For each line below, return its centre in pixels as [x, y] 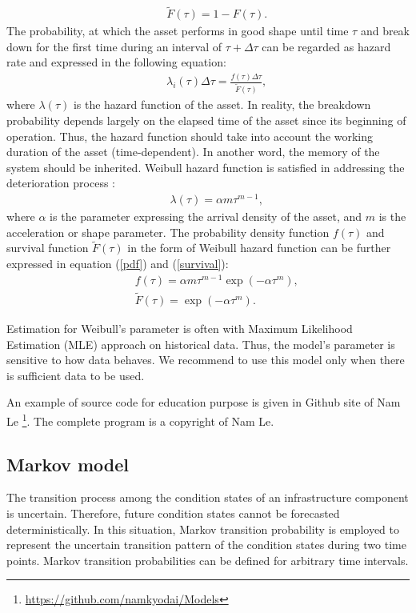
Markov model [68, 464]
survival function [48, 248]
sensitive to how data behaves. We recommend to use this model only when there [206, 360]
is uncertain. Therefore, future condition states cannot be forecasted [173, 513]
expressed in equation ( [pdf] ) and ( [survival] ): [118, 263]
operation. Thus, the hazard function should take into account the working [190, 136]
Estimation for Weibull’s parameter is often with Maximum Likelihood [180, 328]
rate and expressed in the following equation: [116, 62]
